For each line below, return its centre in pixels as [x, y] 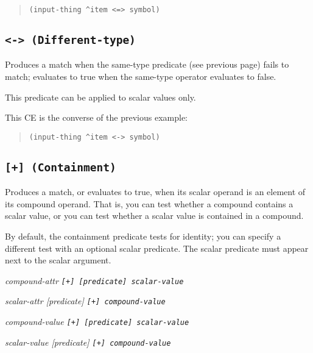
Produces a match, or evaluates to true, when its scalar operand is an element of [155, 192]
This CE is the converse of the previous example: [96, 117]
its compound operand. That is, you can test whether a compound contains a [149, 203]
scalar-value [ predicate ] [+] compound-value [88, 342]
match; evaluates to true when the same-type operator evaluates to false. [141, 77]
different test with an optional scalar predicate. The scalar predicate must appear [157, 248]
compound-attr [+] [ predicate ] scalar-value [94, 280]
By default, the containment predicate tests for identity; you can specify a [143, 236]
